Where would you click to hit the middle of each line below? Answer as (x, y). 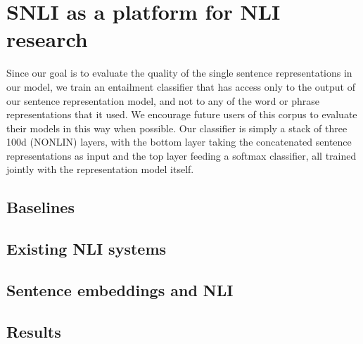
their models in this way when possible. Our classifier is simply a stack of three (177, 128)
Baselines (40, 207)
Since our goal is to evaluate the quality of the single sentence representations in (179, 73)
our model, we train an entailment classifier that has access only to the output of (181, 86)
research (47, 39)
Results (34, 331)
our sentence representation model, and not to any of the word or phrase (163, 100)
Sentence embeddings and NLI (120, 290)
